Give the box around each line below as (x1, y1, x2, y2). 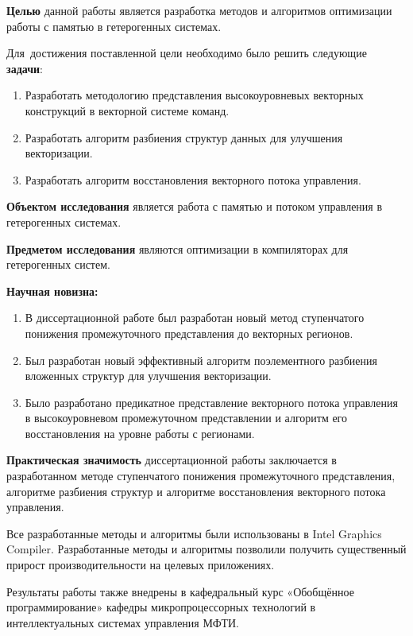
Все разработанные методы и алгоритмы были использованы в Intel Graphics (6, 525, 382, 541)
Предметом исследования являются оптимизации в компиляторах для (6, 240, 349, 257)
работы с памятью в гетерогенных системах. (6, 17, 222, 34)
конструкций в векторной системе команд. (25, 102, 230, 118)
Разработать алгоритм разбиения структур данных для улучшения (25, 129, 343, 145)
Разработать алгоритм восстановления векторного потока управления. (25, 171, 361, 188)
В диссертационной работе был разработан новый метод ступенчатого (25, 309, 365, 326)
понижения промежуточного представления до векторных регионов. (25, 324, 353, 341)
